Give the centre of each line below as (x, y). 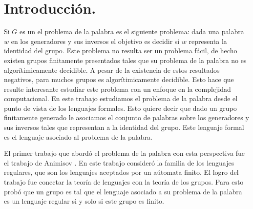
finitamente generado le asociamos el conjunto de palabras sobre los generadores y (126, 117)
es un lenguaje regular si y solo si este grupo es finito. (84, 201)
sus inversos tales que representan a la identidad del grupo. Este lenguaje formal (124, 127)
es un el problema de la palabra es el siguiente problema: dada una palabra (132, 31)
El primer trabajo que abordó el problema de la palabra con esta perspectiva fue (124, 153)
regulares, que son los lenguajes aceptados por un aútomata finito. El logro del (121, 172)
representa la (208, 41)
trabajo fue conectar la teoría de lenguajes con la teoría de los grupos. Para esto (124, 182)
